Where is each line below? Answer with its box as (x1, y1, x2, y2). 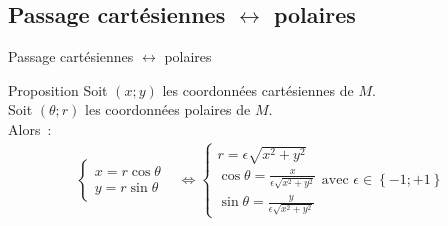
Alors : (8, 118, 52, 139)
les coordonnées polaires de (85, 99, 251, 120)
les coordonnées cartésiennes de (162, 79, 354, 100)
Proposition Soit (8, 79, 108, 100)
